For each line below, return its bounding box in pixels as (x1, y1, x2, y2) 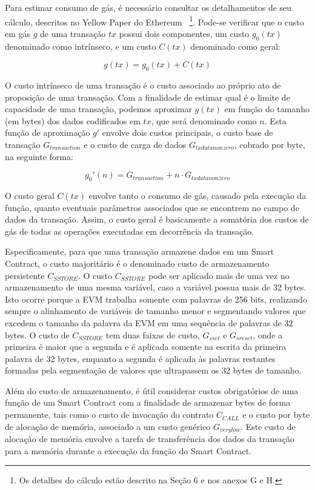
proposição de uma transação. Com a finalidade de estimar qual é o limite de (5, 90, 290, 103)
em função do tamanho (224, 102, 310, 115)
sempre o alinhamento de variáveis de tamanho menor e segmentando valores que (5, 304, 306, 317)
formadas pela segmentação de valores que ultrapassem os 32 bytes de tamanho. (5, 364, 302, 377)
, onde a (253, 328, 283, 341)
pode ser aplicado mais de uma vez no (148, 269, 290, 281)
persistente (5, 269, 45, 281)
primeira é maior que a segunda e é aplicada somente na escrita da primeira (5, 340, 286, 353)
